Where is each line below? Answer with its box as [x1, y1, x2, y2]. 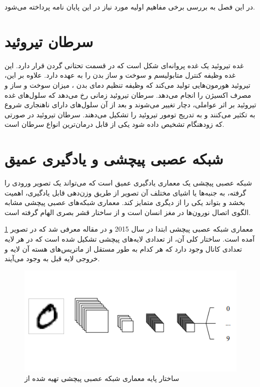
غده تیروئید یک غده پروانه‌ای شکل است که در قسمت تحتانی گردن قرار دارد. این [4, 60, 244, 70]
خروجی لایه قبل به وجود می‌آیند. [4, 253, 100, 264]
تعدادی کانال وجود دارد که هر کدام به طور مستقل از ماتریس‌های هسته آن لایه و [4, 243, 242, 254]
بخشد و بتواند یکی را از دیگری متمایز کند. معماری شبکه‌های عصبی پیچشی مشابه [4, 197, 245, 208]
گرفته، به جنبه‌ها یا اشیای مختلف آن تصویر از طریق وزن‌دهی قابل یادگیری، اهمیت [4, 187, 246, 198]
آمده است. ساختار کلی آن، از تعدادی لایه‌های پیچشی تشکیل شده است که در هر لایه [4, 233, 255, 244]
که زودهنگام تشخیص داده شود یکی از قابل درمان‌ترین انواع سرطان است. [4, 119, 224, 129]
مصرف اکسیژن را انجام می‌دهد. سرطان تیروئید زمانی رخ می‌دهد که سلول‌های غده [4, 89, 251, 100]
